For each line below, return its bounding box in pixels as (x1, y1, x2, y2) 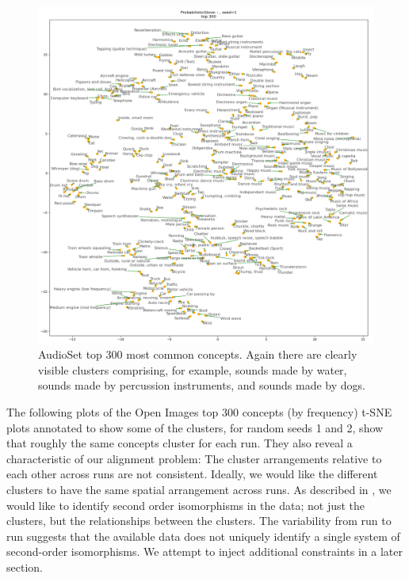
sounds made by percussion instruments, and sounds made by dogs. (38, 377, 365, 394)
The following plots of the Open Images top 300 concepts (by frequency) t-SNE (6, 404, 392, 420)
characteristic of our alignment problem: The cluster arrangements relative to (6, 450, 382, 466)
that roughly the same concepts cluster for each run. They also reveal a (6, 435, 353, 451)
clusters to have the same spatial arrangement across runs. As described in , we (6, 481, 392, 497)
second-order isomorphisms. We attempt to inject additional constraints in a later (6, 543, 403, 560)
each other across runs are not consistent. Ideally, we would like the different (6, 466, 378, 482)
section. (6, 558, 43, 575)
